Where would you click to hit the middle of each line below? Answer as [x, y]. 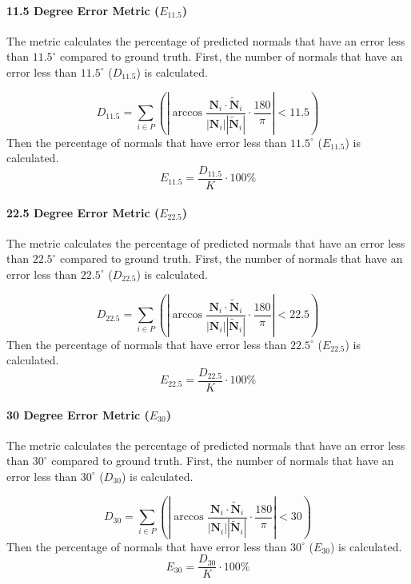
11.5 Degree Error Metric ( [83, 10]
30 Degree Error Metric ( [78, 414]
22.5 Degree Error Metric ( [83, 212]
